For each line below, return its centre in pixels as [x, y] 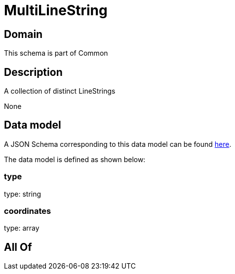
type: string [23, 194]
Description [33, 72]
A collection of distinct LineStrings [60, 91]
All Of [18, 247]
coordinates [28, 211]
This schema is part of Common [56, 53]
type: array [22, 228]
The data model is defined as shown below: [75, 159]
